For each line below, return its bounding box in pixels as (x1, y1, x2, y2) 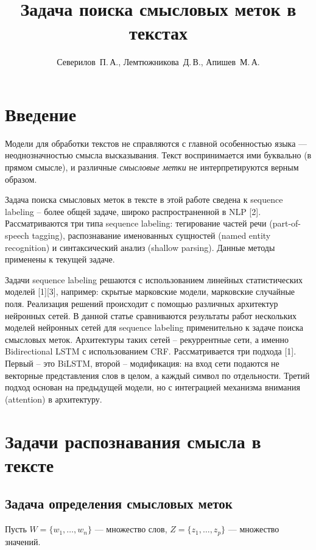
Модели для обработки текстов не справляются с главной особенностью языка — (5, 136, 307, 149)
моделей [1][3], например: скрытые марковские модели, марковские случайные (5, 285, 295, 298)
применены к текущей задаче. (5, 253, 115, 266)
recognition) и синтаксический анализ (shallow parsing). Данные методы (5, 241, 275, 253)
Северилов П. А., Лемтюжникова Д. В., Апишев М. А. (57, 55, 260, 68)
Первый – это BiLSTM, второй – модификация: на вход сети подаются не (5, 356, 279, 369)
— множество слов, (94, 523, 167, 535)
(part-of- (269, 217, 301, 230)
